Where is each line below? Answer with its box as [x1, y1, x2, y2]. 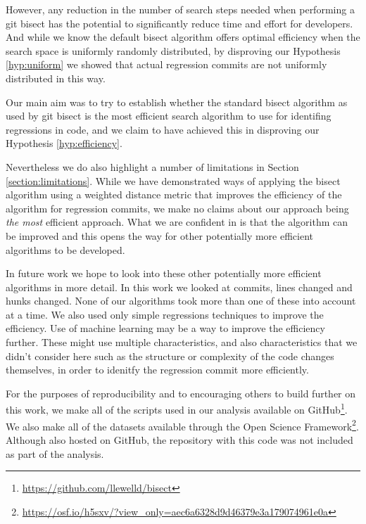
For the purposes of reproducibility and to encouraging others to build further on [6, 385, 356, 400]
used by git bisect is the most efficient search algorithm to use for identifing [6, 108, 332, 123]
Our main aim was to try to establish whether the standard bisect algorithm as [6, 94, 348, 109]
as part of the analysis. [6, 446, 104, 461]
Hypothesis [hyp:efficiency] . [6, 136, 122, 151]
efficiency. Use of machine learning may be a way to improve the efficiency [6, 321, 325, 336]
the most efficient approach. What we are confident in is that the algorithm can [6, 215, 348, 229]
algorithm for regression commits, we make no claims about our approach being [6, 200, 349, 215]
